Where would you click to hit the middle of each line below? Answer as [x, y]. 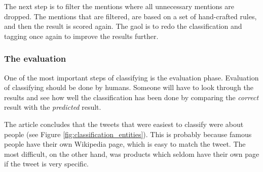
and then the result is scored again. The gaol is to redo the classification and [123, 26]
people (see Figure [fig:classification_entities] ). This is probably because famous [128, 134]
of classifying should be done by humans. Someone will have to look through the [129, 87]
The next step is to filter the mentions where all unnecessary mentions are [119, 6]
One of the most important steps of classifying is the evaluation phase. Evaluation [131, 77]
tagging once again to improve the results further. [81, 36]
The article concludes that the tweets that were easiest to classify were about [124, 124]
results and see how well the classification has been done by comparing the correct [131, 97]
